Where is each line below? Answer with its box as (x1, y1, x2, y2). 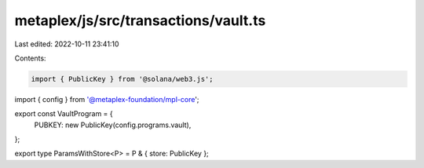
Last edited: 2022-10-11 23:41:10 (14, 39, 119, 49)
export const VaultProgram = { (14, 109, 113, 119)
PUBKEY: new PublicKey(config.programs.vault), (34, 120, 192, 130)
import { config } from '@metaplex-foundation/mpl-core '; (14, 94, 199, 104)
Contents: (14, 53, 46, 63)
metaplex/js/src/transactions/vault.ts (14, 12, 266, 29)
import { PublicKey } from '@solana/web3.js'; (31, 75, 214, 83)
